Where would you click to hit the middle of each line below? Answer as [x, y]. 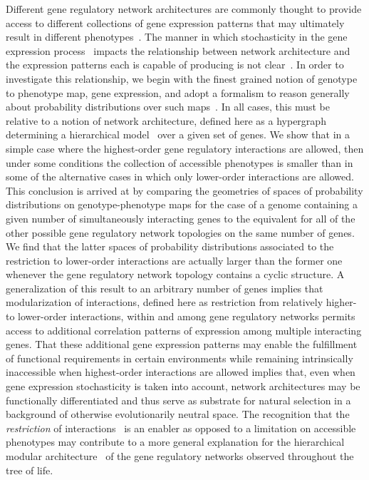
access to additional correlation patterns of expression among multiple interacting [184, 330]
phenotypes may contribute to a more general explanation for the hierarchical [175, 442]
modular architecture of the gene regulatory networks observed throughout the [180, 456]
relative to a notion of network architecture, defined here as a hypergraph [166, 120]
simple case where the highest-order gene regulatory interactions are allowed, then [185, 148]
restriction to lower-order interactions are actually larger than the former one [174, 260]
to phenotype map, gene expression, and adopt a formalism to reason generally [178, 92]
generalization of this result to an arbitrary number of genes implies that [165, 288]
